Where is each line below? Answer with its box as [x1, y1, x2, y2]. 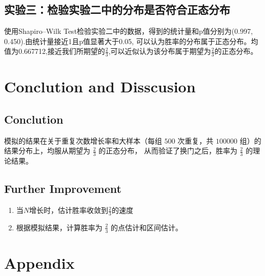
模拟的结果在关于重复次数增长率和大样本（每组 [4, 135, 162, 146]
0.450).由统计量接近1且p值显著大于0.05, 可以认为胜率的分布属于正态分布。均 [4, 35, 258, 46]
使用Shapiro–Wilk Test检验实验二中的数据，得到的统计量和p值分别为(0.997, [4, 26, 253, 36]
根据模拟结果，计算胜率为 [16, 222, 103, 232]
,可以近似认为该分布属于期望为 [108, 46, 211, 56]
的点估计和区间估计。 [111, 222, 183, 232]
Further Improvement [4, 181, 121, 196]
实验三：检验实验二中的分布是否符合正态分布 [4, 2, 230, 17]
